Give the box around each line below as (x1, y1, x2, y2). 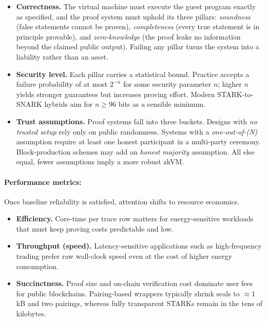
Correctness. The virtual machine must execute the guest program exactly (16, 1, 256, 11)
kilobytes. (16, 308, 46, 319)
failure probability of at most (16, 79, 108, 89)
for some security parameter (123, 79, 211, 89)
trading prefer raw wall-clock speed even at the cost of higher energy (16, 251, 232, 261)
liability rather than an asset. (16, 51, 108, 62)
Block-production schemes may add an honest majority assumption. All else (16, 146, 255, 157)
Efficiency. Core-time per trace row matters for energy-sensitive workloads (16, 213, 254, 224)
